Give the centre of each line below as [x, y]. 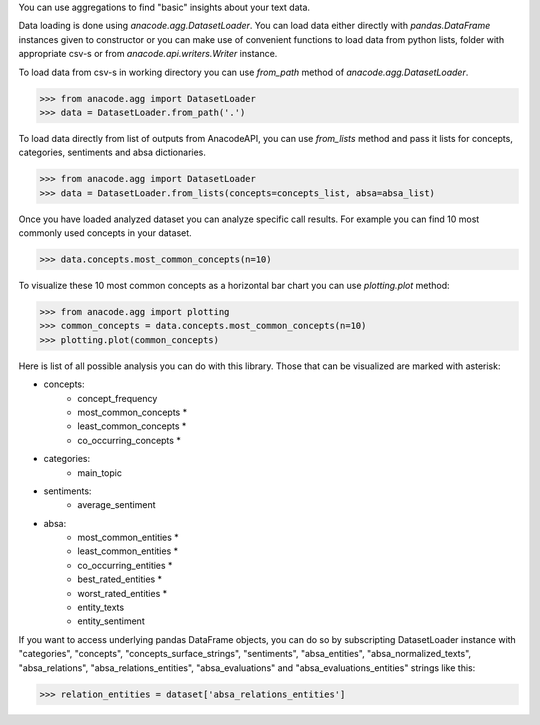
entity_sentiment [111, 621]
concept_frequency [117, 398]
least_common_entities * [128, 551]
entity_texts [101, 607]
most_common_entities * [128, 537]
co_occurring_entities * [125, 565]
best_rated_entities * [120, 579]
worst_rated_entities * [122, 593]
